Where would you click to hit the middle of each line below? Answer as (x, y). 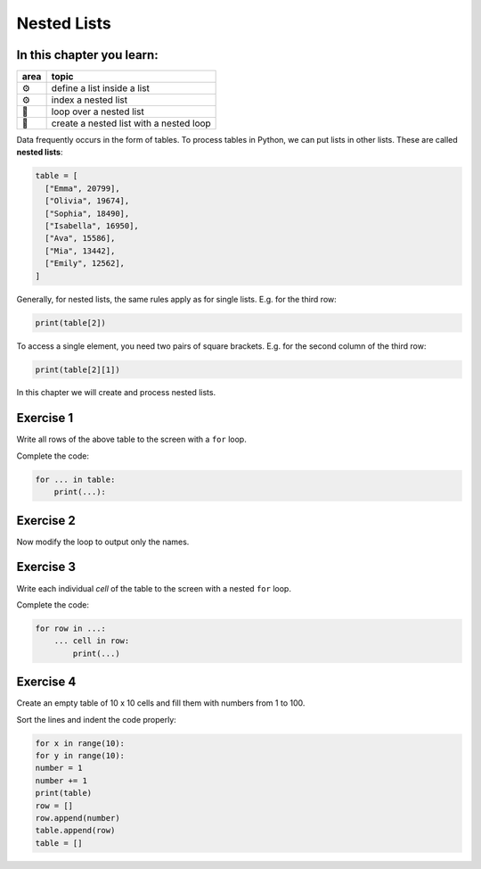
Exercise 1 (45, 418)
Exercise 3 (46, 567)
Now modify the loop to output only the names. (103, 542)
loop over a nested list (98, 112)
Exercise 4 (46, 682)
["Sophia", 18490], (87, 213)
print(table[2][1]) (77, 369)
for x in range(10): (80, 743)
